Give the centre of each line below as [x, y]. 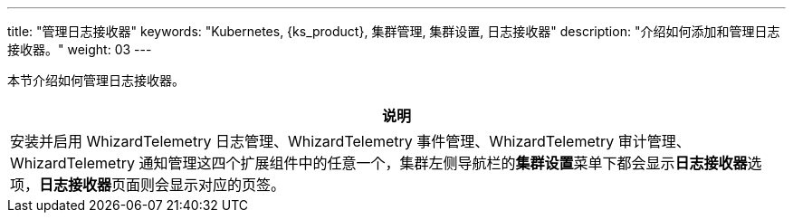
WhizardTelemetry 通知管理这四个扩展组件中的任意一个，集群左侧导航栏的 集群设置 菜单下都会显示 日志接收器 [379, 163]
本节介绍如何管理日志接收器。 [96, 80]
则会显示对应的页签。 [213, 185]
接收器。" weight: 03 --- [80, 49]
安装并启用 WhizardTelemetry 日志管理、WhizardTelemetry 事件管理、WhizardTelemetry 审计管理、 [350, 141]
